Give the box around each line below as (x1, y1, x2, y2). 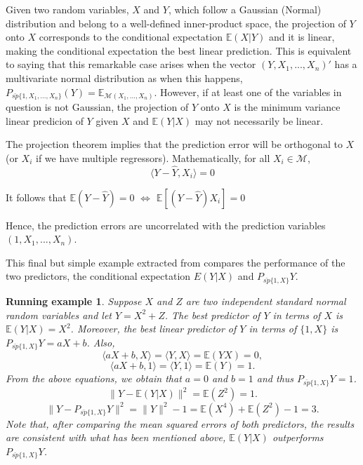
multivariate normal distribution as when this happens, (6, 70, 243, 85)
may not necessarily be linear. (194, 113, 324, 128)
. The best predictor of (164, 307, 260, 322)
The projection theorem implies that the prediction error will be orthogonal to (6, 137, 343, 151)
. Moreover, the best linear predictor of (70, 321, 237, 336)
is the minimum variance (234, 100, 341, 114)
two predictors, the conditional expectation (6, 269, 191, 283)
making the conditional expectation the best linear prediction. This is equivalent (6, 43, 352, 58)
